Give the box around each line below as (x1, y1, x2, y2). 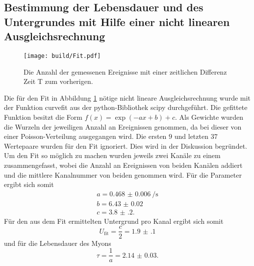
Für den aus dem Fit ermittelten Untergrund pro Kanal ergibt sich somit (4, 215, 224, 226)
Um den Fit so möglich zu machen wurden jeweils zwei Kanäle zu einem (4, 150, 221, 160)
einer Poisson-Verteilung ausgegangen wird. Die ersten (4, 131, 167, 141)
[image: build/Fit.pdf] (24, 52, 101, 59)
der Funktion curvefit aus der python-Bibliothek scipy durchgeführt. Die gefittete (4, 102, 248, 112)
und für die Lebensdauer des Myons (4, 238, 111, 248)
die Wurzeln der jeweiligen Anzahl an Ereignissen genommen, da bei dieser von (4, 121, 242, 132)
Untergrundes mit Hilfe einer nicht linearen (4, 14, 230, 29)
